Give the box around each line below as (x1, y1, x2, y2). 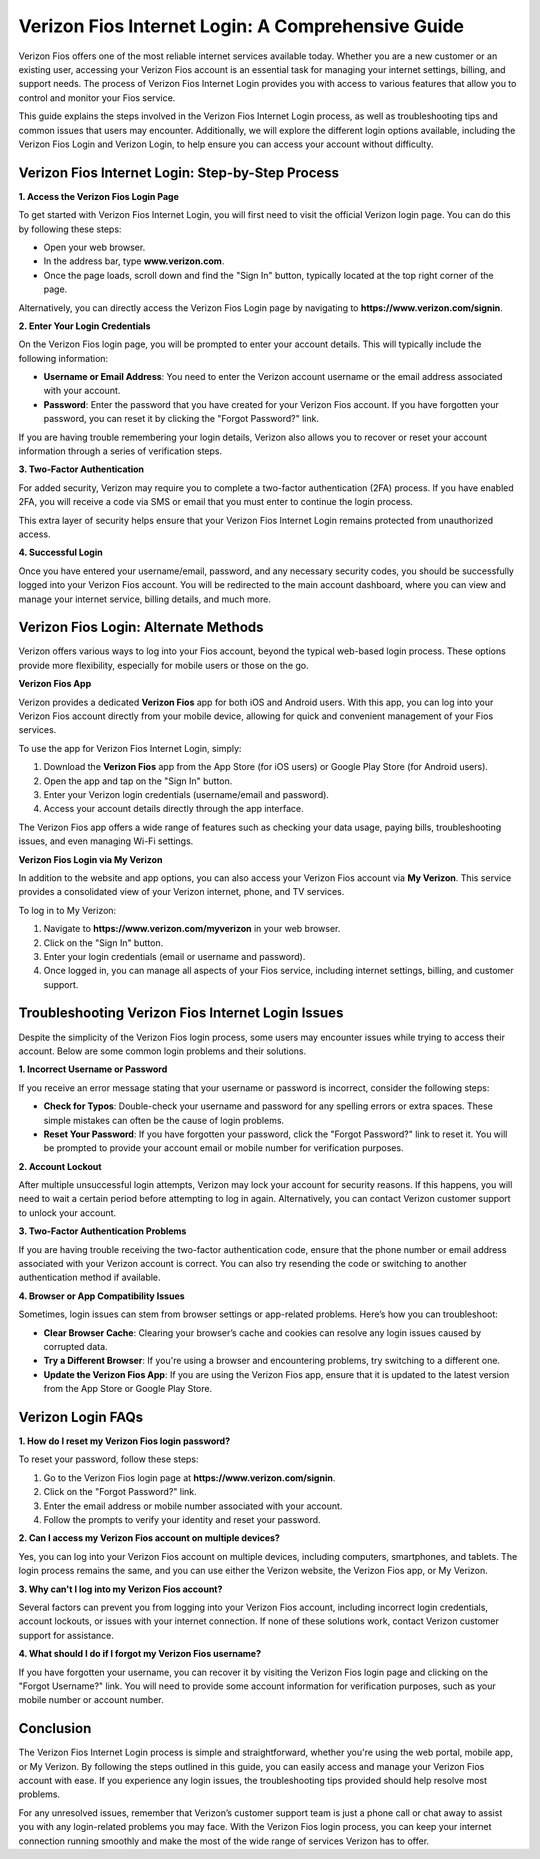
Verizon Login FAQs (18, 1408, 144, 1425)
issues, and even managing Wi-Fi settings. (18, 835, 194, 847)
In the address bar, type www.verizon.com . (43, 255, 225, 267)
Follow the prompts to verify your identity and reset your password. (43, 1514, 321, 1526)
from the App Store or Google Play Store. (43, 1383, 213, 1395)
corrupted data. (43, 1341, 109, 1352)
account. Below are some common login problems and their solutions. (18, 1045, 307, 1057)
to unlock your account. (18, 1206, 117, 1219)
